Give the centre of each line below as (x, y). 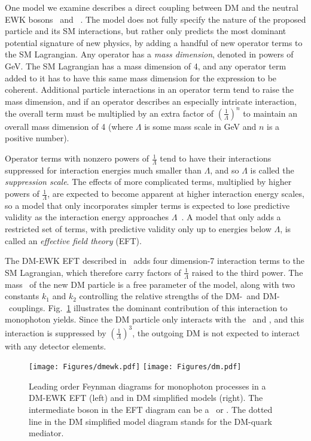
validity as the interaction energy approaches (87, 217)
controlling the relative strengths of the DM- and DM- (179, 296)
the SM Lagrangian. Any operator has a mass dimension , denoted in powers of (149, 54)
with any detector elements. (56, 346)
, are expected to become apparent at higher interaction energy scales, (176, 194)
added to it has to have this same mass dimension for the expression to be (141, 77)
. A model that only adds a (231, 217)
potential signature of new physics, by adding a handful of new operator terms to (154, 42)
